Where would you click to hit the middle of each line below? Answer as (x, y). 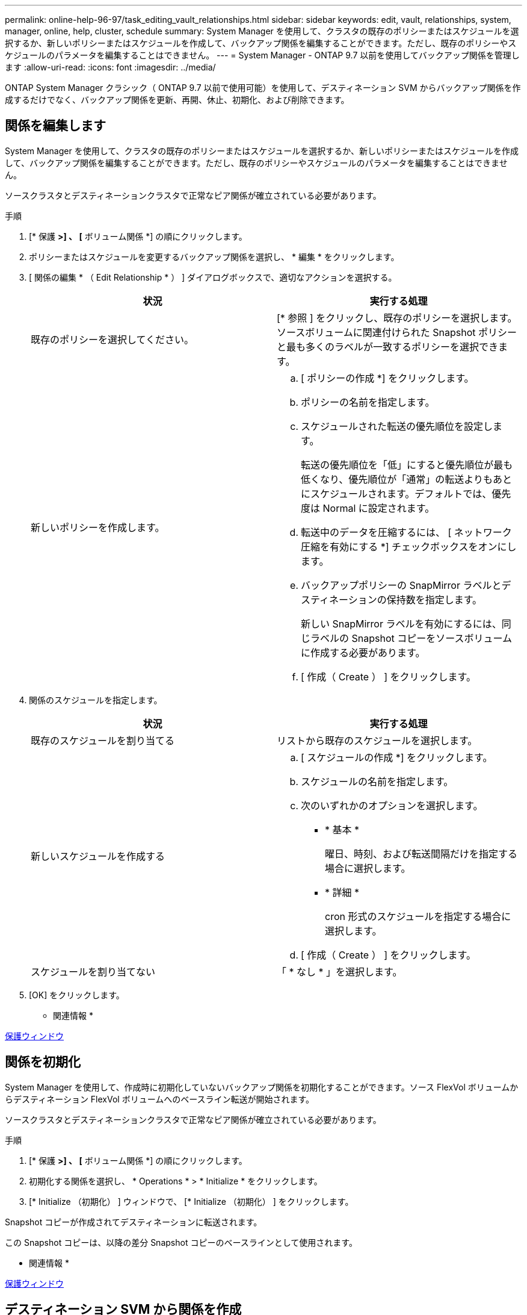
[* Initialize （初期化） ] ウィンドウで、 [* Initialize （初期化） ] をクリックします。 (191, 1201)
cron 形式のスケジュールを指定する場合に (418, 916)
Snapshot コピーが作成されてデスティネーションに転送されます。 (134, 1222)
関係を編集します (55, 126)
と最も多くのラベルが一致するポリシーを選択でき (388, 347)
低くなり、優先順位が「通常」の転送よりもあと (407, 479)
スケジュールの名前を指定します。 (377, 781)
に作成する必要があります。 (363, 652)
